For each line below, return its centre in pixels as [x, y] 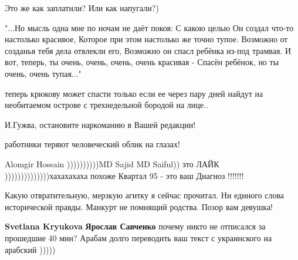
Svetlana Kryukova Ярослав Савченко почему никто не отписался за [135, 226]
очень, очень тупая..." [43, 73]
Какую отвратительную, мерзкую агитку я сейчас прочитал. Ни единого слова [145, 195]
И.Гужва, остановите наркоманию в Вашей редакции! [100, 124]
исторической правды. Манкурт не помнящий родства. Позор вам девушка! [139, 206]
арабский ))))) [30, 249]
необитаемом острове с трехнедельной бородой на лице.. [106, 105]
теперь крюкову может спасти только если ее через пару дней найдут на [134, 93]
